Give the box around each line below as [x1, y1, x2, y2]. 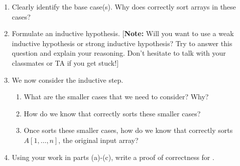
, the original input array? [58, 134, 139, 145]
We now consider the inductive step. [12, 74, 124, 85]
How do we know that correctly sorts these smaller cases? [24, 108, 201, 118]
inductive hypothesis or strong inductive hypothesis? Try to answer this [12, 38, 232, 48]
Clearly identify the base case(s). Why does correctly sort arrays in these [12, 2, 236, 12]
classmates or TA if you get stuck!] [12, 57, 119, 68]
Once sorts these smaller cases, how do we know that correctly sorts [24, 125, 233, 135]
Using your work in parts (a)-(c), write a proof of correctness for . [12, 151, 214, 162]
